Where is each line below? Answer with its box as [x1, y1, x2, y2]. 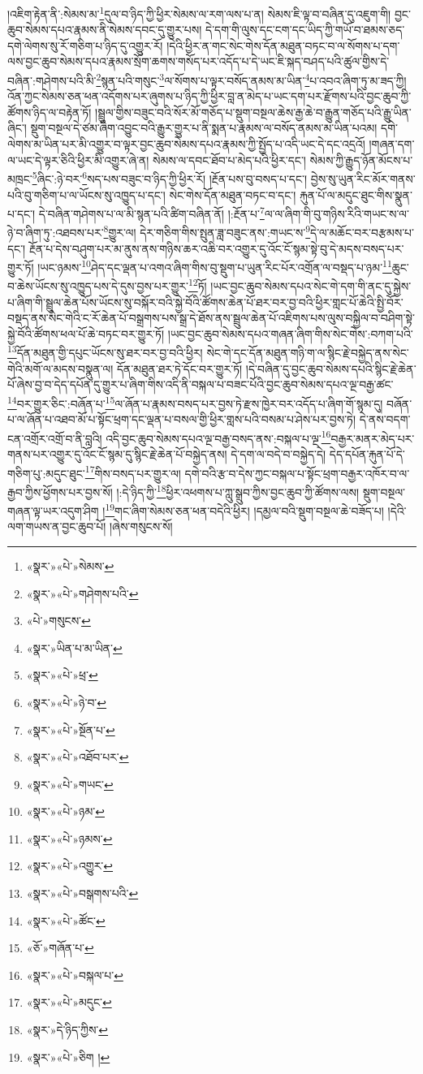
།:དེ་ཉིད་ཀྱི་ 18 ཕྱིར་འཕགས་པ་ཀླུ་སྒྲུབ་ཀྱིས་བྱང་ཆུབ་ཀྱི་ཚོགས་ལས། [116, 481, 359, 500]
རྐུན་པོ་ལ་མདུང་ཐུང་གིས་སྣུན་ [299, 186, 412, 203]
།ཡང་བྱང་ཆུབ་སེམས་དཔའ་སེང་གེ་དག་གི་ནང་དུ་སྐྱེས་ [210, 278, 412, 295]
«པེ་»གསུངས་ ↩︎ [26, 612, 91, 629]
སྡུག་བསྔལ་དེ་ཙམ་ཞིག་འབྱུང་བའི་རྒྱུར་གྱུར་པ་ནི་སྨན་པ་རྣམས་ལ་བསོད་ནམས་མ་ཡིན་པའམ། [30, 119, 378, 136]
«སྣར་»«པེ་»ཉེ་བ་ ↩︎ [26, 693, 107, 710]
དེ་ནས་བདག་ [359, 411, 411, 428]
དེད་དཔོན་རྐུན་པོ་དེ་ [329, 446, 405, 462]
